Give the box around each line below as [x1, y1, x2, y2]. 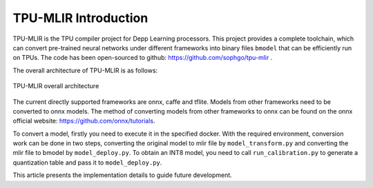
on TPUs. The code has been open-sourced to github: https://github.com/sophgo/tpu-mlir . [12, 54, 273, 62]
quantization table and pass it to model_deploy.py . [12, 158, 162, 167]
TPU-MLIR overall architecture [12, 82, 99, 90]
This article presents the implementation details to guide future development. [12, 171, 233, 179]
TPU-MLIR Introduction [12, 10, 149, 25]
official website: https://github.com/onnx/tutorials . [12, 117, 155, 125]
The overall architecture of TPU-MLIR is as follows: [12, 66, 158, 74]
